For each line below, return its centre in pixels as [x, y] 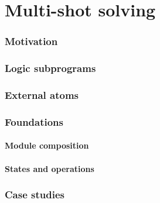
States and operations [50, 168]
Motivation [31, 41]
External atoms [42, 94]
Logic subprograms [50, 68]
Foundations [34, 121]
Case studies [35, 195]
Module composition [47, 145]
